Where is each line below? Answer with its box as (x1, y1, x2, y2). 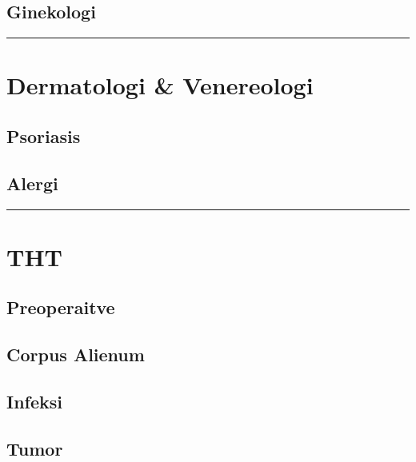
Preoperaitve (6, 295, 115, 320)
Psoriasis (6, 123, 81, 148)
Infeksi (6, 388, 62, 413)
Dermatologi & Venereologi (6, 69, 314, 102)
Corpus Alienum (6, 342, 145, 367)
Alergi (6, 170, 58, 195)
